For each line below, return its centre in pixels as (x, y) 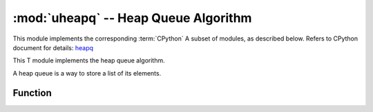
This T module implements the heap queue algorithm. (89, 60)
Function (32, 93)
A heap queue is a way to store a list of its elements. (87, 73)
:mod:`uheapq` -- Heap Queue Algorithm (132, 18)
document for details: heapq (53, 47)
